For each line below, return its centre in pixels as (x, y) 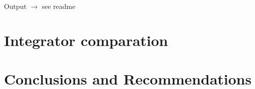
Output (15, 6)
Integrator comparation (86, 40)
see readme (59, 6)
